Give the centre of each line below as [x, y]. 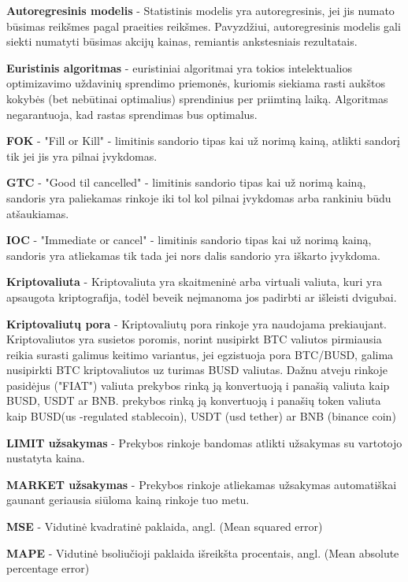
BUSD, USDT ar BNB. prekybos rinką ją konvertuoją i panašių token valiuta [194, 400]
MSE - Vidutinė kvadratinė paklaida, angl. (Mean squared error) [165, 526]
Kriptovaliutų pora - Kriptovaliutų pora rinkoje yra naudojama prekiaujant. [197, 323]
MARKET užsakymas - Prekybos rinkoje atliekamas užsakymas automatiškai [202, 484]
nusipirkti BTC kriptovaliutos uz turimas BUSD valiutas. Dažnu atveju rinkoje [197, 370]
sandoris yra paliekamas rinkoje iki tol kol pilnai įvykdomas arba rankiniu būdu [199, 197]
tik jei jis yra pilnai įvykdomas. [82, 156]
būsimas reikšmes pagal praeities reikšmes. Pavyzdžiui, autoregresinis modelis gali [204, 26]
